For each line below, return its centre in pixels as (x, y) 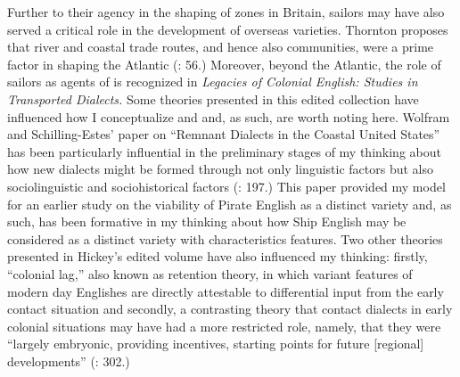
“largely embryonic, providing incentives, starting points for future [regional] (216, 344)
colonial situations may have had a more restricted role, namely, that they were (224, 326)
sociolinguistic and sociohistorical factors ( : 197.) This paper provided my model (226, 186)
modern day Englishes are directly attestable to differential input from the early (226, 291)
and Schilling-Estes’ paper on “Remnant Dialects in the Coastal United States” (224, 134)
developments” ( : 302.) (69, 361)
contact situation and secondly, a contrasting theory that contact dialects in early (230, 309)
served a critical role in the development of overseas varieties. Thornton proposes (228, 29)
